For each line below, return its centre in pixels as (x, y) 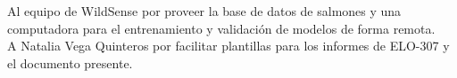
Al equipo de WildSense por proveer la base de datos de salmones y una (204, 11)
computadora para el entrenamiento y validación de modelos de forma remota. (221, 28)
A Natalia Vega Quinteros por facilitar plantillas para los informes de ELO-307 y (228, 46)
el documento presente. (70, 62)
